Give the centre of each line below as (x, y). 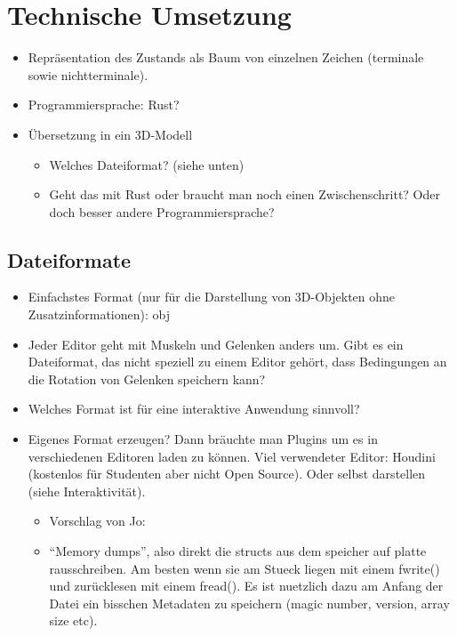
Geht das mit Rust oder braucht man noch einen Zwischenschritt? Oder (245, 194)
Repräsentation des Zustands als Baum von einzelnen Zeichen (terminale (226, 57)
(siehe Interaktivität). (87, 491)
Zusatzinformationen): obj (99, 314)
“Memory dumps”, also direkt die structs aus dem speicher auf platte (238, 551)
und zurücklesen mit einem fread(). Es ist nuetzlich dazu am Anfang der (246, 586)
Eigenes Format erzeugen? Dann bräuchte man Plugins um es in (203, 439)
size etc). (73, 620)
